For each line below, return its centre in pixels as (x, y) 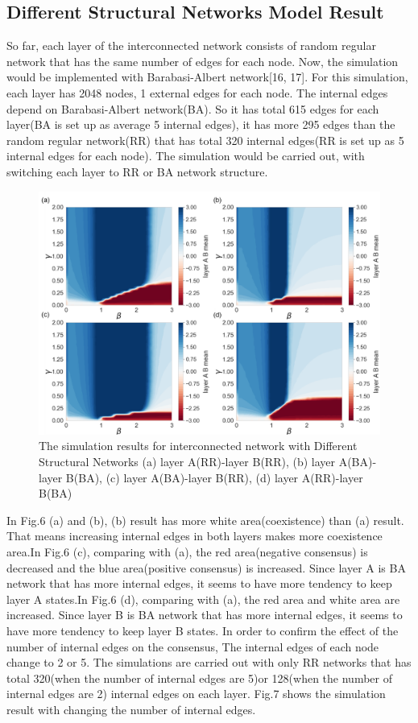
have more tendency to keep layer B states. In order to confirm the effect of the (203, 630)
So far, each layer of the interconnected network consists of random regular (191, 45)
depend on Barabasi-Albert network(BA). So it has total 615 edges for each (193, 108)
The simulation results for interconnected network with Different (198, 446)
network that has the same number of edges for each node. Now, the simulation (203, 61)
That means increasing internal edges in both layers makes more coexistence (195, 536)
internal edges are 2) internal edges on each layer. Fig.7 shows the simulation (196, 694)
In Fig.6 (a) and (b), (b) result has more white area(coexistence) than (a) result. (205, 520)
